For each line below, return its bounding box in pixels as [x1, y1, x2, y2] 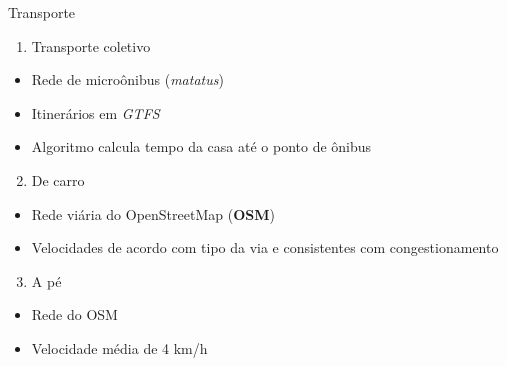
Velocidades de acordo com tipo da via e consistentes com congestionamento [31, 237, 499, 258]
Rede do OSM [31, 304, 118, 325]
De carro [31, 169, 85, 190]
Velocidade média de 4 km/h [31, 337, 208, 358]
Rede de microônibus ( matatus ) [31, 69, 224, 90]
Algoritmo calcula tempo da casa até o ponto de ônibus [31, 136, 372, 157]
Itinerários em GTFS [31, 102, 160, 123]
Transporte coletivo [31, 35, 151, 56]
